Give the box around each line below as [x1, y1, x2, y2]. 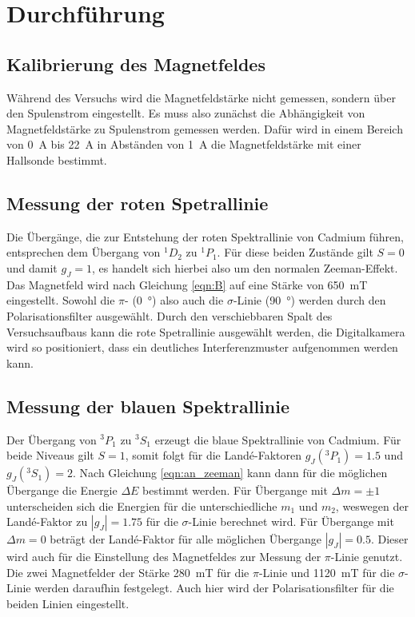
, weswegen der [335, 497, 409, 514]
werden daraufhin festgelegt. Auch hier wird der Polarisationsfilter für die [34, 579, 394, 596]
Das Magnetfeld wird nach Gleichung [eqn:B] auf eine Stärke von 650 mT [6, 276, 368, 293]
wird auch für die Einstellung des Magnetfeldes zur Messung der [6, 548, 321, 565]
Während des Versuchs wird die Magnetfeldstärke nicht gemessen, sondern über [6, 89, 396, 105]
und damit [6, 259, 58, 276]
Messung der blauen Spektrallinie [6, 393, 289, 418]
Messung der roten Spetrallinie [6, 190, 269, 215]
